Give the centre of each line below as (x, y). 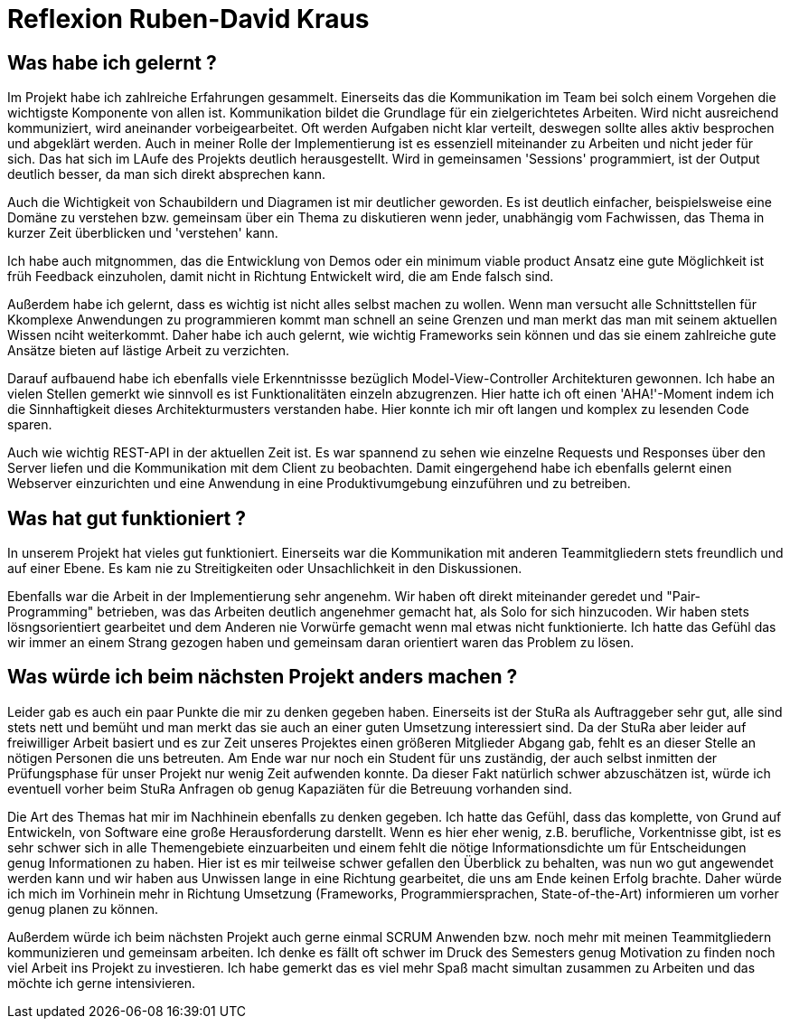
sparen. (30, 425)
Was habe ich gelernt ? (112, 62)
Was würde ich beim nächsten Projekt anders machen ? (263, 677)
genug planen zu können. (83, 908)
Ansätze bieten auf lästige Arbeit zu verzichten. (148, 351)
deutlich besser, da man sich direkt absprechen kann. (167, 174)
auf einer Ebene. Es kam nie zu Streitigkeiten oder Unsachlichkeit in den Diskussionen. (265, 569)
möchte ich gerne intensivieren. (101, 983)
